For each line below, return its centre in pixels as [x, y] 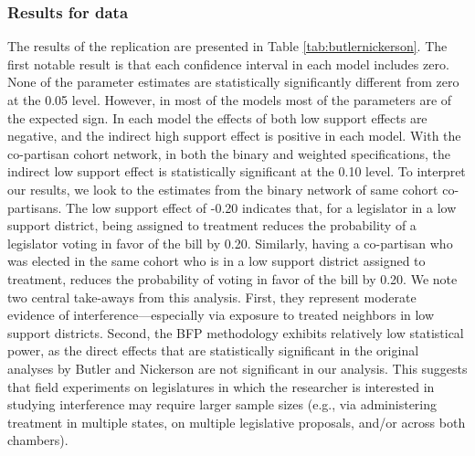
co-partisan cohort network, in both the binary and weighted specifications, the [229, 153]
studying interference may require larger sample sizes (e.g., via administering [222, 404]
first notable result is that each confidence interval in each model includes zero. [228, 64]
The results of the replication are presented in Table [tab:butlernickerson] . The [227, 46]
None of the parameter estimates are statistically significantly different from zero [233, 82]
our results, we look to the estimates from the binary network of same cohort [223, 189]
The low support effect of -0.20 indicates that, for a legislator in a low [261, 207]
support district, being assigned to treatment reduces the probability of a [212, 225]
